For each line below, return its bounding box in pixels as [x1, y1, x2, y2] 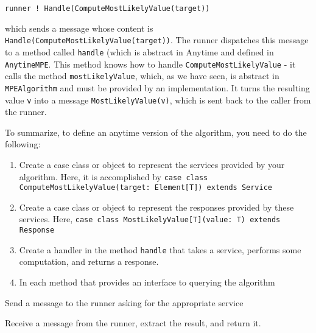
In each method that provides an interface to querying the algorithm [19, 276, 275, 289]
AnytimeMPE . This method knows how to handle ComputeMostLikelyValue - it [5, 57, 296, 70]
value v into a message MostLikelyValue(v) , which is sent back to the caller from [5, 93, 311, 106]
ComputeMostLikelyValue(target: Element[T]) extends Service [19, 183, 273, 192]
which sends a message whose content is [5, 21, 153, 34]
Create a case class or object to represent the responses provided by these [19, 200, 294, 213]
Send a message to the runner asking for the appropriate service [5, 296, 244, 309]
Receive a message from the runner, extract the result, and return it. [5, 317, 261, 329]
